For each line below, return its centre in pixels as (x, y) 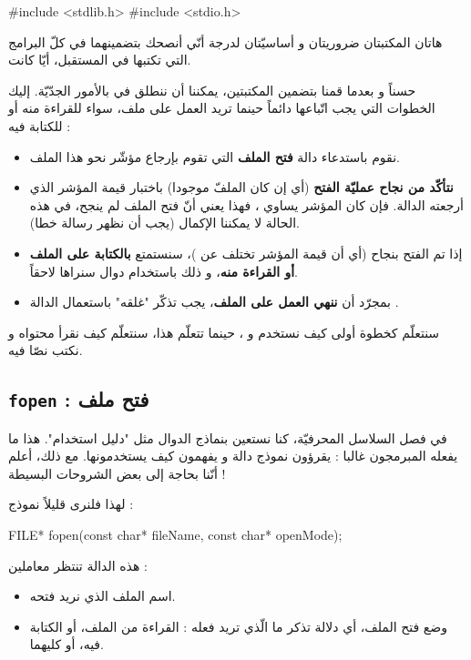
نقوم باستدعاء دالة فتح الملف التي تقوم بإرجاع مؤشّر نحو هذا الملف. (215, 156)
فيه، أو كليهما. (67, 644)
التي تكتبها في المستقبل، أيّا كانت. (100, 60)
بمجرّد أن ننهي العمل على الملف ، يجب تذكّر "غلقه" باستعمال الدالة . (214, 302)
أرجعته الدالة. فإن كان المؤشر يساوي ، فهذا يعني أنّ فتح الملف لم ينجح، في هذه (247, 204)
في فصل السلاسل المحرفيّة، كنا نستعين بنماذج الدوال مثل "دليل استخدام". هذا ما (228, 437)
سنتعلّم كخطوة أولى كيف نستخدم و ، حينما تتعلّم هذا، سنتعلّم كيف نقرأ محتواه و (224, 332)
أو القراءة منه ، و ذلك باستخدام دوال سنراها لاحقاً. (164, 271)
